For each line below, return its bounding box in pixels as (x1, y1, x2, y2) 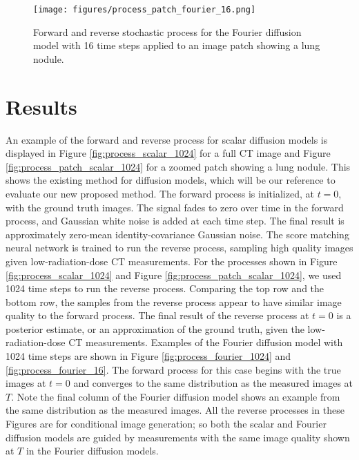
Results (6, 92, 77, 120)
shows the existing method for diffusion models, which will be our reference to (6, 173, 336, 187)
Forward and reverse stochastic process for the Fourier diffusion (33, 24, 302, 39)
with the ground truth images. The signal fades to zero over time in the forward (6, 200, 344, 214)
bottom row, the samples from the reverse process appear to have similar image (6, 294, 342, 309)
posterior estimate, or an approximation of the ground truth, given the (6, 321, 304, 336)
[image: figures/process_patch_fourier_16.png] (33, 5, 256, 15)
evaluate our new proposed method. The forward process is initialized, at (6, 186, 314, 200)
